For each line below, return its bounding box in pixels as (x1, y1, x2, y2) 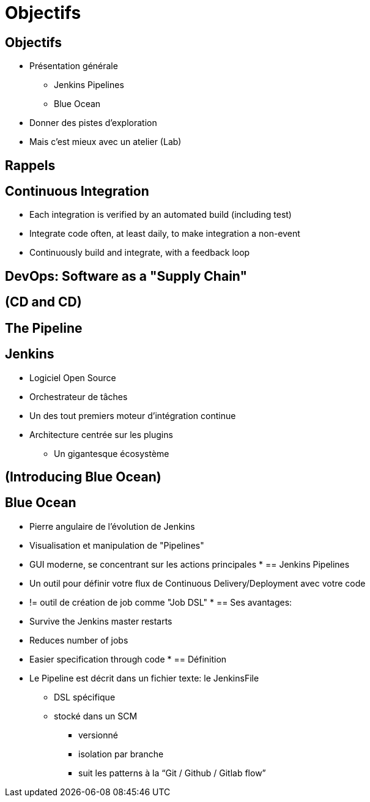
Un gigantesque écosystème (54, 448, 169, 459)
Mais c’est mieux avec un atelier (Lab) (29, 136, 182, 147)
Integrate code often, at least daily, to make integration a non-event (29, 228, 300, 239)
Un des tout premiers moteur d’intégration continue (29, 410, 236, 421)
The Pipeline (5, 320, 83, 336)
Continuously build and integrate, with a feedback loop (29, 247, 250, 258)
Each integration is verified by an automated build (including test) (29, 209, 292, 220)
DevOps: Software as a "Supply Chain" (5, 268, 248, 284)
